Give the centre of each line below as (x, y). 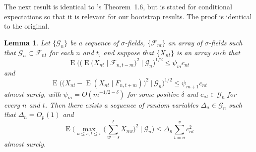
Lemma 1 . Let (27, 42)
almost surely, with (32, 94)
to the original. (27, 26)
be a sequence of (94, 42)
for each (62, 52)
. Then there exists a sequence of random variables (122, 104)
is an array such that (208, 52)
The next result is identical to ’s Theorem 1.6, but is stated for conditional (118, 6)
